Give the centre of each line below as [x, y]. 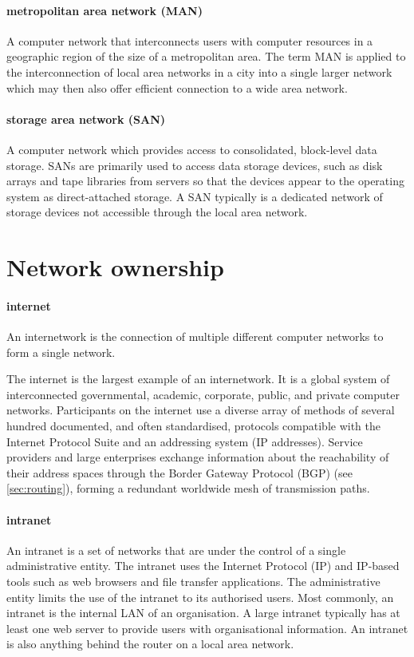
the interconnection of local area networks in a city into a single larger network [199, 71]
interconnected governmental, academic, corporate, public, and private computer [203, 394]
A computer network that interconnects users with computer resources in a [190, 40]
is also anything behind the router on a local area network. [150, 644]
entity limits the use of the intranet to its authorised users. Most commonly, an [200, 597]
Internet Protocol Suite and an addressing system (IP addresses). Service [185, 441]
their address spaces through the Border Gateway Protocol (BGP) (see [180, 472]
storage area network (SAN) [86, 119]
